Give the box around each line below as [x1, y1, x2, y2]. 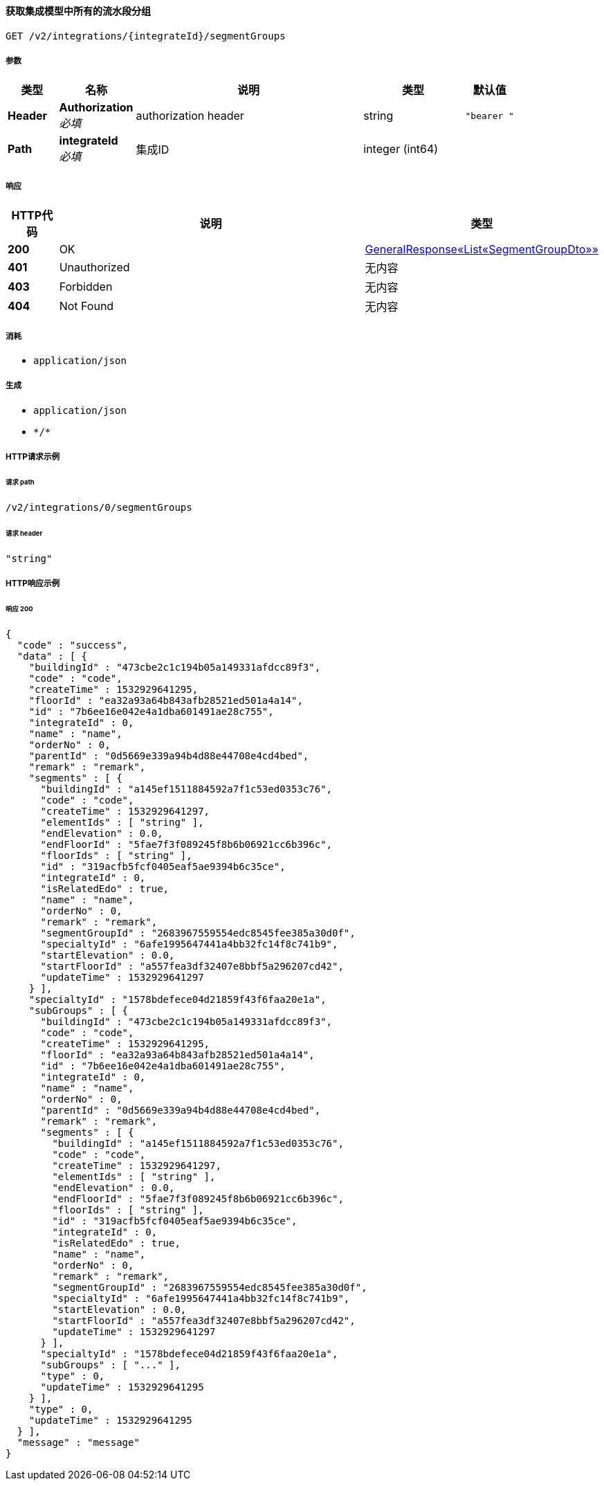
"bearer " [465, 110, 514, 121]
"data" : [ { [17, 650, 88, 662]
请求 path [6, 478, 35, 486]
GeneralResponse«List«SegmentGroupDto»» [365, 242, 598, 257]
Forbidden [59, 280, 113, 294]
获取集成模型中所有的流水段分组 [6, 5, 151, 17]
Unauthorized [59, 260, 130, 275]
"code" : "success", [17, 639, 129, 651]
